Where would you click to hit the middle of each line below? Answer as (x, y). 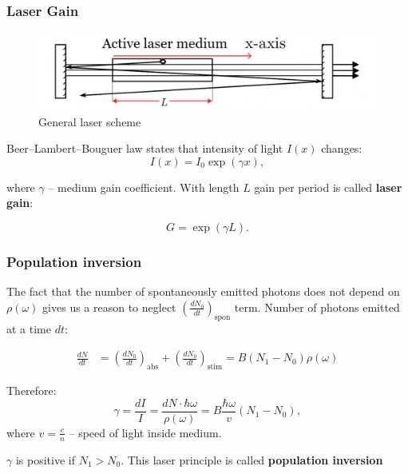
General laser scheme (90, 121)
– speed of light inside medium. (145, 432)
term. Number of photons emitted (317, 307)
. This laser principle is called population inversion (252, 459)
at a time (29, 328)
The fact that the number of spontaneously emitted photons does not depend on (203, 291)
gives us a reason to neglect (109, 307)
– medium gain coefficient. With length (144, 187)
